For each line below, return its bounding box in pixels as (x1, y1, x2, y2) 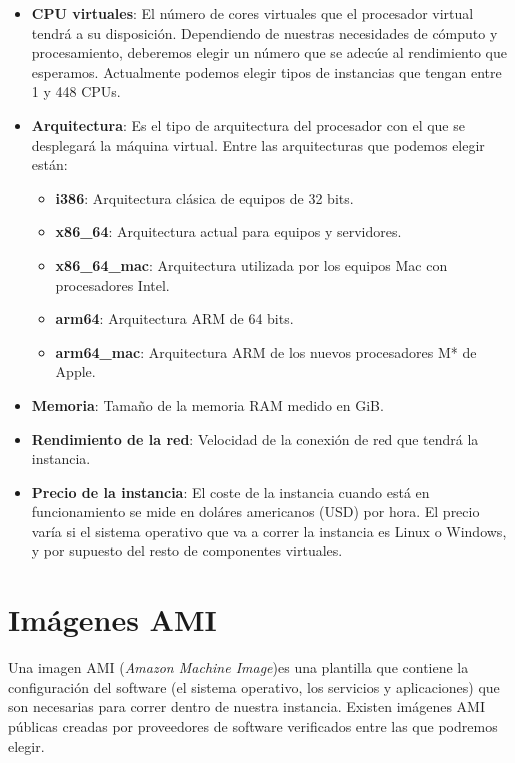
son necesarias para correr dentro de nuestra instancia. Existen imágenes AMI (8, 696, 485, 717)
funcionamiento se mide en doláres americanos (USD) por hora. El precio (31, 501, 480, 522)
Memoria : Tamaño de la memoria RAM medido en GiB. (31, 394, 384, 415)
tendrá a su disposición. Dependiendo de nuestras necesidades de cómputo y (31, 22, 498, 43)
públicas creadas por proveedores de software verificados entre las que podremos (8, 715, 498, 736)
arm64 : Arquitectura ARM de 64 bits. (55, 308, 294, 329)
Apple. (55, 361, 96, 382)
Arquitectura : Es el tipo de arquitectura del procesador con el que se (31, 114, 465, 135)
